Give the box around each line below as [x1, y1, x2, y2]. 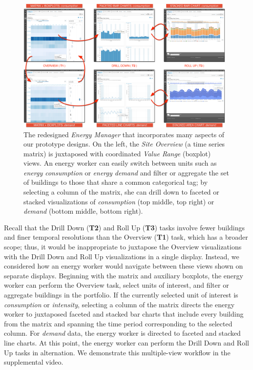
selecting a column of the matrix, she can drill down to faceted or [23, 187, 219, 197]
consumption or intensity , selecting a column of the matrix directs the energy [4, 299, 235, 309]
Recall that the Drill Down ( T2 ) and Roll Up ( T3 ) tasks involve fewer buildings [4, 222, 245, 232]
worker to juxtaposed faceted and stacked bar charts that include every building [4, 309, 244, 319]
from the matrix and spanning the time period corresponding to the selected [4, 318, 232, 328]
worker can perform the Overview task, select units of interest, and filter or [4, 280, 229, 290]
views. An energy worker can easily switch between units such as [23, 158, 217, 168]
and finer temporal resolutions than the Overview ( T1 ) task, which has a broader [4, 232, 248, 242]
